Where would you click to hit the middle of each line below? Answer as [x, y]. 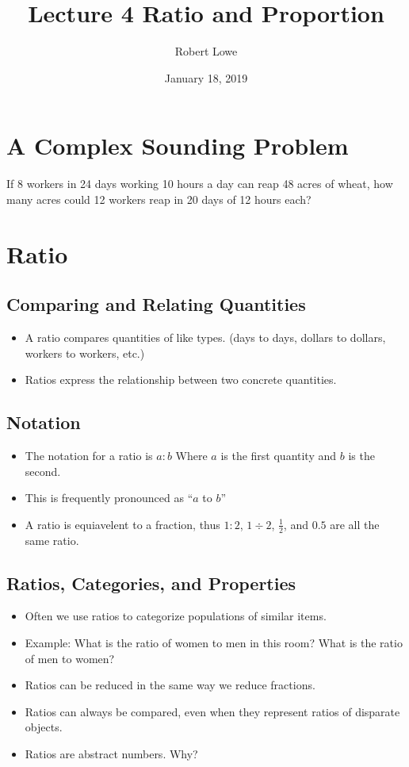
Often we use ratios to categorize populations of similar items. [176, 616]
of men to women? [70, 658]
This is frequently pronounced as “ [109, 498]
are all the [355, 524]
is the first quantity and [279, 455]
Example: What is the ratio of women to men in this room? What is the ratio [214, 642]
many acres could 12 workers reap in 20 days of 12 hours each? [159, 199]
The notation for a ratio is [89, 455]
